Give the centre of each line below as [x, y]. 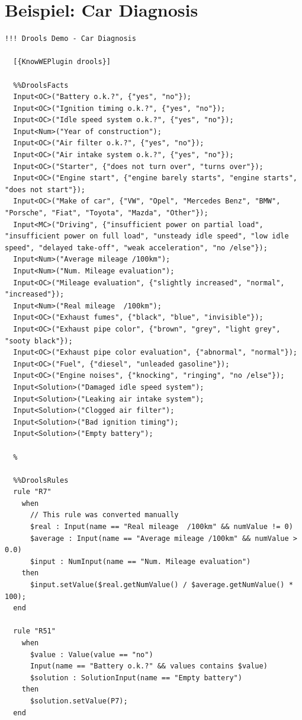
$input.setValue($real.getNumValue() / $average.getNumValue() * [161, 585]
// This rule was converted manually [104, 515]
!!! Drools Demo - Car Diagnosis [70, 39]
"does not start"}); [45, 189]
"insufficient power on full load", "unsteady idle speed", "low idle [147, 236]
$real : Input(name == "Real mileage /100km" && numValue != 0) [161, 527]
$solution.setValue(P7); [79, 701]
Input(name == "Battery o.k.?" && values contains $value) [149, 666]
